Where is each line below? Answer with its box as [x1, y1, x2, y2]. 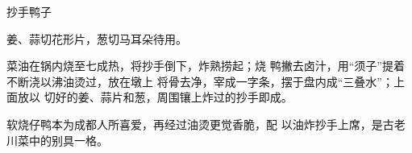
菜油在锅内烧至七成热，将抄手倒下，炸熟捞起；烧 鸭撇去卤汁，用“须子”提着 [6, 57, 405, 74]
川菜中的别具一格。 [6, 131, 108, 148]
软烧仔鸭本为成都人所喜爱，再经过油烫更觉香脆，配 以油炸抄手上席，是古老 [6, 115, 406, 132]
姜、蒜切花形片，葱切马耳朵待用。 [6, 30, 187, 47]
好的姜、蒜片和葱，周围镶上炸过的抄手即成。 [55, 89, 293, 105]
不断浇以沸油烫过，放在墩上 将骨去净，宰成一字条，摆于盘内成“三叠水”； [6, 72, 393, 89]
